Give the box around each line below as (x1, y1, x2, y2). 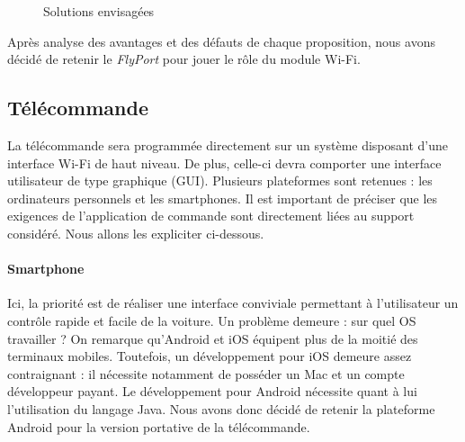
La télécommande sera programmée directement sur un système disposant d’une (7, 135, 449, 154)
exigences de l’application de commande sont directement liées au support (7, 206, 415, 225)
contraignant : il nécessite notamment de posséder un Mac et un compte (7, 364, 405, 383)
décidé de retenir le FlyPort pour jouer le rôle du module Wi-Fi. (7, 50, 361, 68)
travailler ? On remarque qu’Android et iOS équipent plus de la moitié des (7, 329, 418, 347)
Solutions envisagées (43, 2, 155, 20)
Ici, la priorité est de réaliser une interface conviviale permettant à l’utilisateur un (7, 293, 459, 312)
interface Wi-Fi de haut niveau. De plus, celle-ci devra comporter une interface (7, 153, 442, 172)
